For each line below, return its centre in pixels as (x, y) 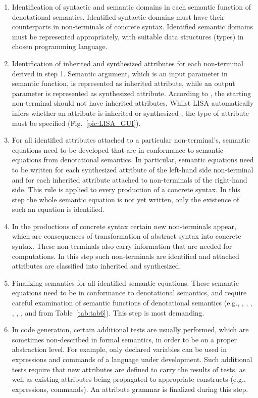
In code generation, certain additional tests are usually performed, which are (130, 329)
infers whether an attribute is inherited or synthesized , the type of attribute (130, 113)
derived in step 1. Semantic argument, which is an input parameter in (120, 73)
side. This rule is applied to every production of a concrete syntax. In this (126, 189)
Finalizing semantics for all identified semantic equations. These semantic (125, 282)
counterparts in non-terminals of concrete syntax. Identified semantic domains (133, 27)
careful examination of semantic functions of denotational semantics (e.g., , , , (132, 303)
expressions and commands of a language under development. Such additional (132, 359)
